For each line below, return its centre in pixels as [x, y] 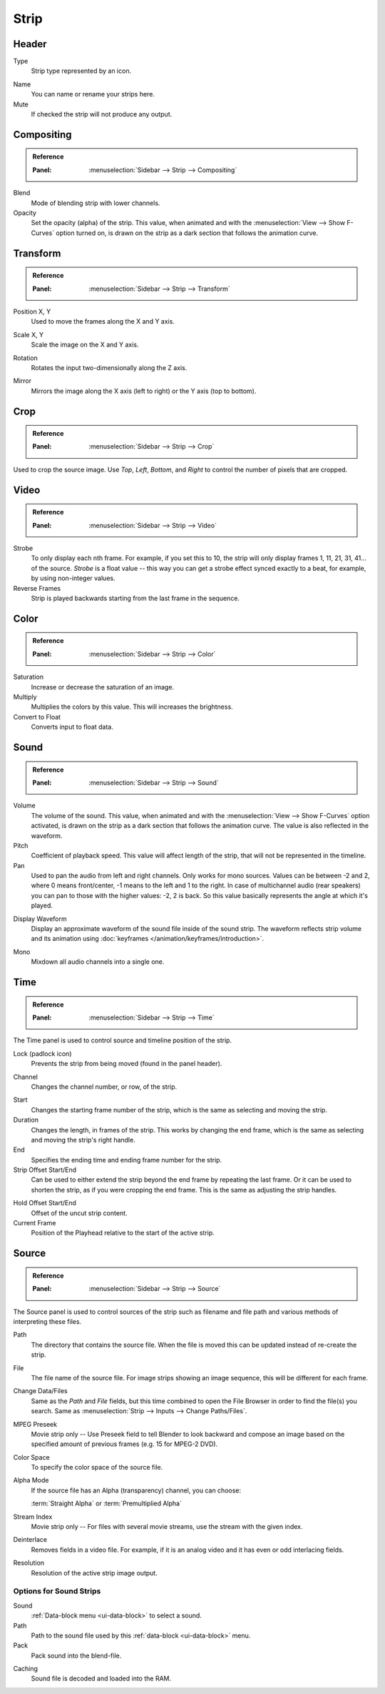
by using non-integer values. [73, 578]
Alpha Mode [31, 1480]
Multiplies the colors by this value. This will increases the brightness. [132, 707]
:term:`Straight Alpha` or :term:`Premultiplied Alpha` [106, 1503]
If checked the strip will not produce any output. [102, 114]
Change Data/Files [40, 1391]
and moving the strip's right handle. [83, 1140]
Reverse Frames [37, 588]
